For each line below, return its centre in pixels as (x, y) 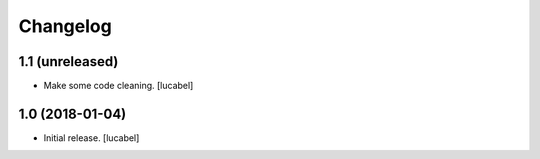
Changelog (65, 26)
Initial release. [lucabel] (91, 137)
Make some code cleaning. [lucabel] (118, 86)
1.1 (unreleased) (68, 61)
